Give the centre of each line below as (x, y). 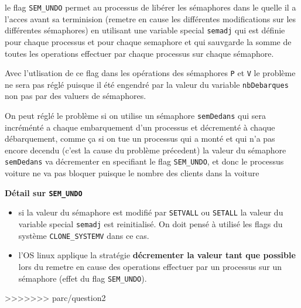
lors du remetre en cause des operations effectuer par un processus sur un (150, 266)
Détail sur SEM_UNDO (44, 192)
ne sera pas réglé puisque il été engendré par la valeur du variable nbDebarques (147, 84)
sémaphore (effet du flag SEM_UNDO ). (83, 278)
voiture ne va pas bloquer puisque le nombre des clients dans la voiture (132, 173)
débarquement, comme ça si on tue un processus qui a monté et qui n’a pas (140, 138)
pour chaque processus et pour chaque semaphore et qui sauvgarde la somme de (148, 41)
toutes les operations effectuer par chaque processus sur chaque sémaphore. (139, 53)
